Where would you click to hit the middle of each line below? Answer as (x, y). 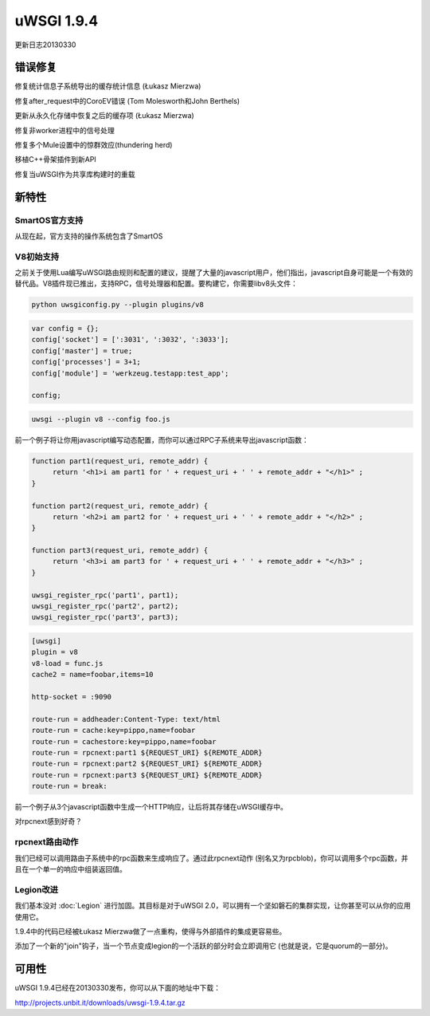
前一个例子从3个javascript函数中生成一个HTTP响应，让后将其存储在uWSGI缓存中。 (151, 807)
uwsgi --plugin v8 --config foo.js (101, 419)
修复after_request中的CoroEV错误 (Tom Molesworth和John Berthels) (127, 100)
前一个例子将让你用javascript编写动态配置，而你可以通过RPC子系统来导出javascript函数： (162, 439)
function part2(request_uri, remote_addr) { (120, 506)
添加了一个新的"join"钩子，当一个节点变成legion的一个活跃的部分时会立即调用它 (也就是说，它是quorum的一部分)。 (203, 946)
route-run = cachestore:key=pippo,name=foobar (124, 741)
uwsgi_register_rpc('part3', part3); (105, 617)
